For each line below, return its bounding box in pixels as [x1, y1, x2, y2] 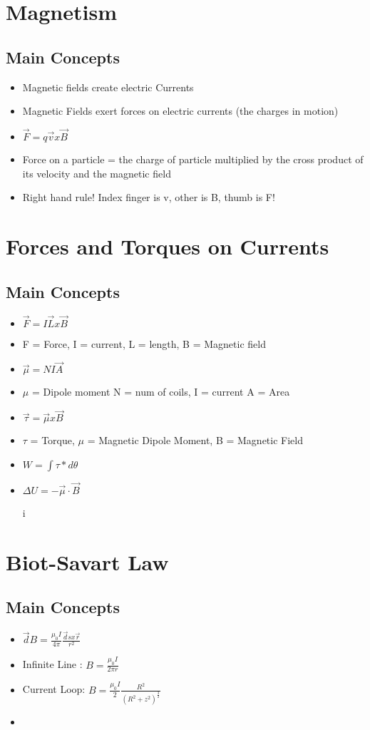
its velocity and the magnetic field [22, 165, 171, 180]
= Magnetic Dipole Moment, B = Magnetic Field [87, 433, 304, 448]
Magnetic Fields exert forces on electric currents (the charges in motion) [22, 103, 339, 118]
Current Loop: [22, 682, 86, 696]
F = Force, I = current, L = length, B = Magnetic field [22, 336, 266, 351]
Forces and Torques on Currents [6, 231, 329, 260]
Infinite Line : [22, 657, 83, 672]
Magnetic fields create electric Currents [22, 79, 194, 94]
